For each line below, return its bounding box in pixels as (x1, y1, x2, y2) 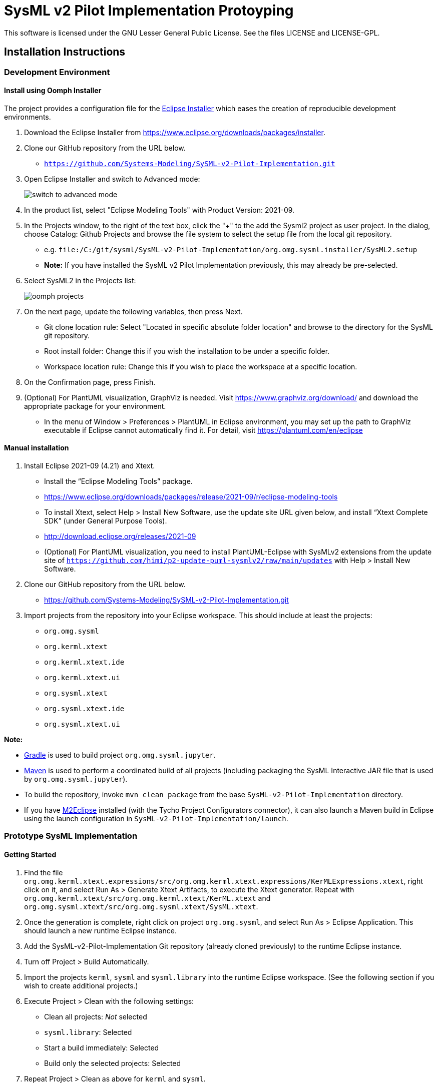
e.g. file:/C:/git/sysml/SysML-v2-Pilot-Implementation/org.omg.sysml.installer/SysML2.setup (44, 245, 417, 254)
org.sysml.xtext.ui (44, 720, 120, 729)
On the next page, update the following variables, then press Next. (24, 307, 243, 316)
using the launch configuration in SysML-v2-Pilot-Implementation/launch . (24, 814, 288, 823)
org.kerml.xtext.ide (44, 658, 125, 667)
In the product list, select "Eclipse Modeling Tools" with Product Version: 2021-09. (24, 205, 295, 214)
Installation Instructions (4, 46, 126, 59)
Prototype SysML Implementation (4, 831, 138, 841)
